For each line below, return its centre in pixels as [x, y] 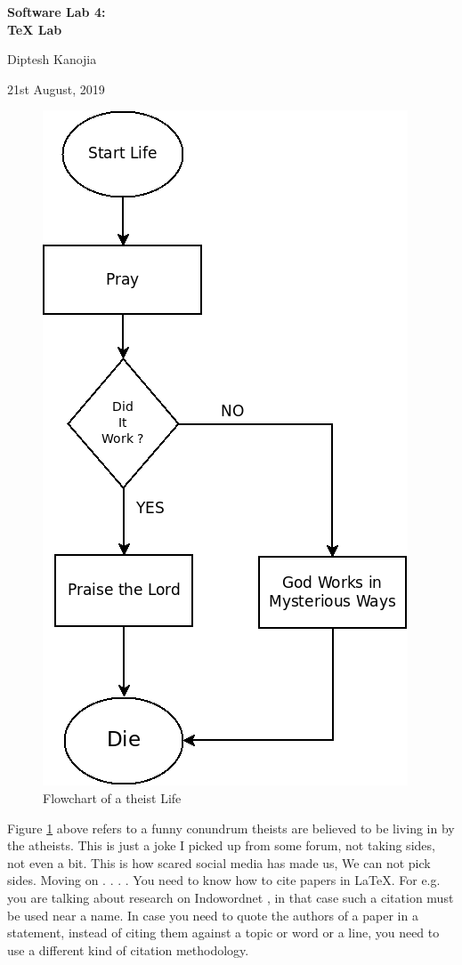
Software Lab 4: [57, 12]
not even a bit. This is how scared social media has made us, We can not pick [219, 862]
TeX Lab [35, 29]
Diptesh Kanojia [52, 59]
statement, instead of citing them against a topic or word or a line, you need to [223, 933]
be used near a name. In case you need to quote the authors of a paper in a [213, 915]
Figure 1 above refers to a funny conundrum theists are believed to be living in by [231, 828]
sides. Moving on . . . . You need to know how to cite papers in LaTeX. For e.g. [224, 880]
